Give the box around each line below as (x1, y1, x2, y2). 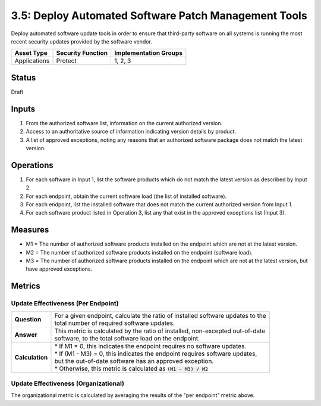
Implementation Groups (114, 49, 183, 57)
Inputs (11, 104, 36, 114)
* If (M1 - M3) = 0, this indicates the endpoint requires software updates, (54, 349, 257, 358)
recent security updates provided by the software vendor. (11, 38, 153, 45)
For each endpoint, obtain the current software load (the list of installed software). (26, 193, 227, 200)
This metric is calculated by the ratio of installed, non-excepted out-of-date (54, 327, 266, 335)
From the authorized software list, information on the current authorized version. (26, 119, 223, 126)
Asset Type (14, 49, 48, 57)
